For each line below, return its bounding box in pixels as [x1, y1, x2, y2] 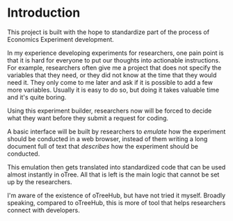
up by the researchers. [7, 177, 72, 186]
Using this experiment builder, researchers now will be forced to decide [7, 106, 212, 115]
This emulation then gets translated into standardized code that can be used [7, 163, 226, 171]
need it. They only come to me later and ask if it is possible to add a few [7, 78, 214, 86]
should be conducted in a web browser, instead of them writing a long [7, 134, 208, 143]
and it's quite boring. [7, 92, 67, 101]
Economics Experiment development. [7, 35, 115, 43]
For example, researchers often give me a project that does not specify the [7, 63, 222, 72]
